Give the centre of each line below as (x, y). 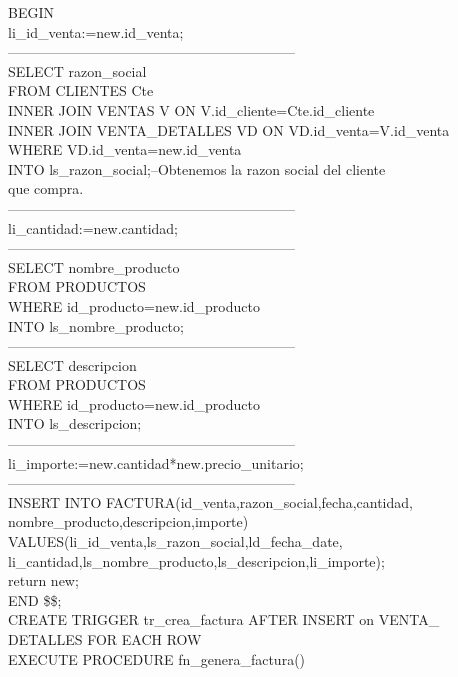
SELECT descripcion (72, 364)
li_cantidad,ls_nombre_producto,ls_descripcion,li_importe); (196, 560)
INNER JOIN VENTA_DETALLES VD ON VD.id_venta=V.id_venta (229, 129)
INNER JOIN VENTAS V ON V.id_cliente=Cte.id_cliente (191, 109)
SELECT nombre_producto (94, 266)
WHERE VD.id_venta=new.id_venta (125, 149)
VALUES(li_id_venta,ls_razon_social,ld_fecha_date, (175, 541)
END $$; (35, 599)
